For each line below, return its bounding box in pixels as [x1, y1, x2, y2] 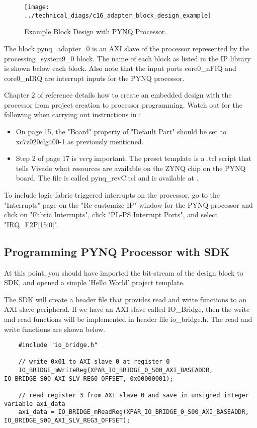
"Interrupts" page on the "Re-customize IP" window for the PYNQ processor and [4, 199, 253, 210]
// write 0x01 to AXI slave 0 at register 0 [18, 358, 170, 366]
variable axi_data [4, 400, 65, 407]
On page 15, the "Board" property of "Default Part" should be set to [16, 126, 226, 137]
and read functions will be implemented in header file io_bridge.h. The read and [4, 313, 252, 324]
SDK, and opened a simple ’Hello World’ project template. [4, 277, 185, 288]
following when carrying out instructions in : [4, 109, 141, 120]
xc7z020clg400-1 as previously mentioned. [16, 136, 144, 146]
